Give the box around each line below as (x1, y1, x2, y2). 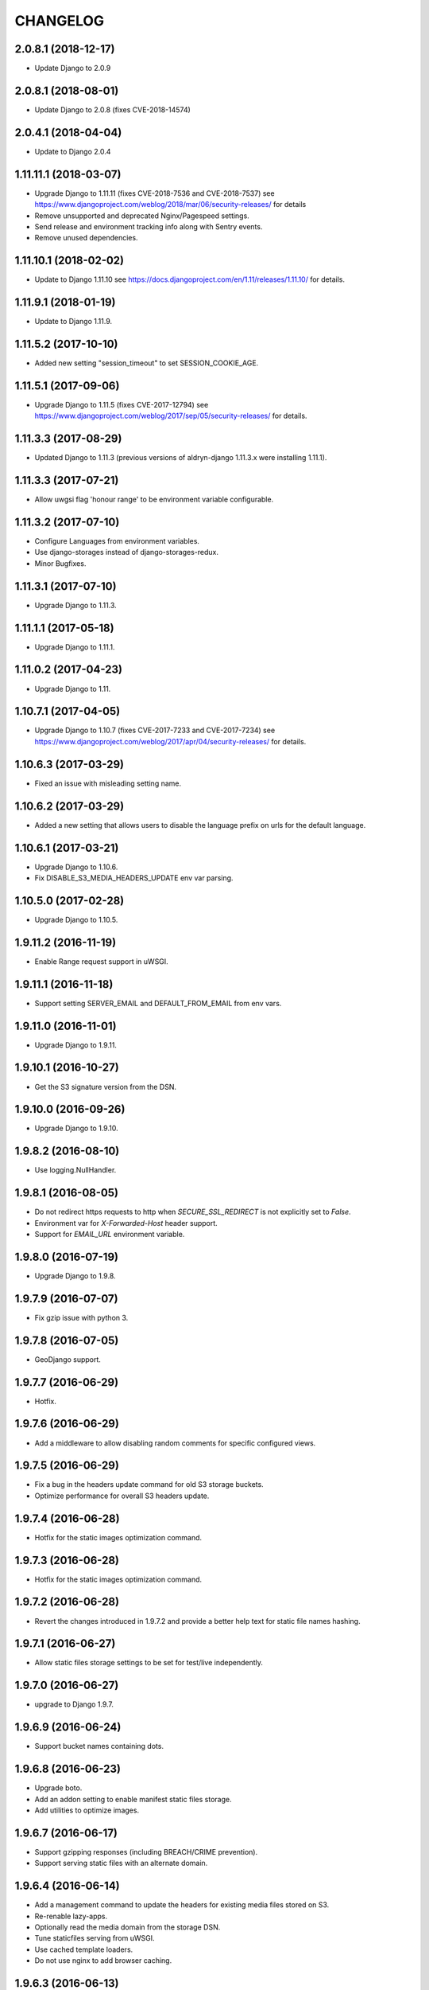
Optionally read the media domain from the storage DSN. (34, 1922, 221, 1932)
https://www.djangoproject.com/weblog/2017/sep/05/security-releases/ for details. (34, 411, 307, 421)
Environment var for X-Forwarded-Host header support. (34, 1218, 218, 1227)
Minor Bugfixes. (34, 558, 87, 568)
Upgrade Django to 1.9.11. (34, 1040, 117, 1050)
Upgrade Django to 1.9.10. (34, 1123, 118, 1134)
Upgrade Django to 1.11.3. (34, 600, 117, 610)
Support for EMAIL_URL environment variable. (34, 1230, 185, 1239)
